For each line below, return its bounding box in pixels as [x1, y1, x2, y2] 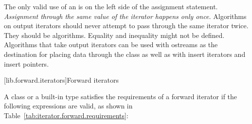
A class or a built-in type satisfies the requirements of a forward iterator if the [4, 91, 237, 101]
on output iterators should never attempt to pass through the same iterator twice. [4, 20, 249, 31]
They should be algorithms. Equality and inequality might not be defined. [4, 30, 225, 40]
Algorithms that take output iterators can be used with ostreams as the [4, 39, 218, 50]
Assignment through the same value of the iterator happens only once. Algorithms [4, 11, 247, 21]
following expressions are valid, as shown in [4, 101, 133, 111]
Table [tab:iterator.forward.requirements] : [4, 110, 128, 120]
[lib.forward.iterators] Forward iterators [4, 75, 119, 85]
